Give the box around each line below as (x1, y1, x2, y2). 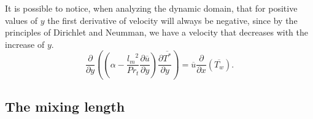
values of (5, 13, 37, 26)
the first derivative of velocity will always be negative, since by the (47, 13, 298, 26)
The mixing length (5, 97, 125, 116)
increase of (5, 37, 45, 50)
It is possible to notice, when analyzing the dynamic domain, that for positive (5, 2, 298, 14)
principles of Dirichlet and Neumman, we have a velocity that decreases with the (5, 26, 309, 39)
